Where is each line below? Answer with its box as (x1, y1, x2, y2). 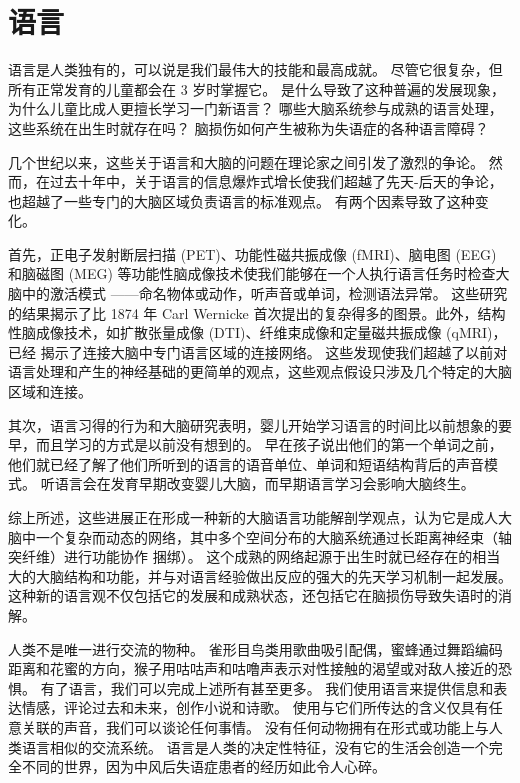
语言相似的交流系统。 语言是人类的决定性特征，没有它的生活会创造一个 (21, 736, 489, 757)
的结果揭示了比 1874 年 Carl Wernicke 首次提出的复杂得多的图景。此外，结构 (8, 302, 506, 323)
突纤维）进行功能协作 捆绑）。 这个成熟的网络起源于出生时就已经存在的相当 (8, 546, 501, 567)
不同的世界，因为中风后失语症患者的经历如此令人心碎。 (21, 756, 386, 777)
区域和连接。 (8, 381, 92, 402)
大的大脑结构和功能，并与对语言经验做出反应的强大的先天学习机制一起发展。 (8, 565, 512, 586)
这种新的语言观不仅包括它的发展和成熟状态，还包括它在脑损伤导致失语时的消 (8, 585, 512, 606)
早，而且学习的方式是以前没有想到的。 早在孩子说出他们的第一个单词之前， (8, 434, 503, 455)
